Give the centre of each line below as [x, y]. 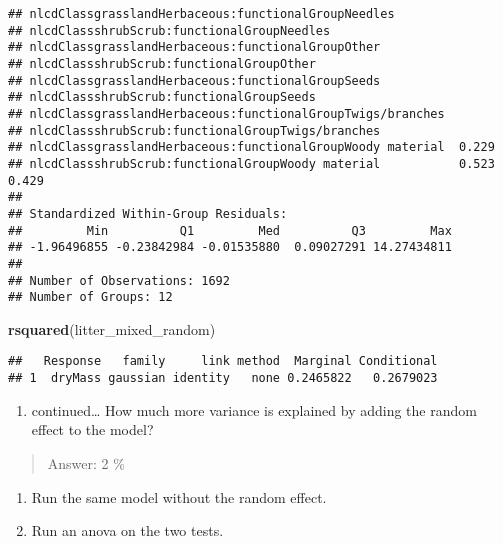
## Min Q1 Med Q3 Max [230, 230]
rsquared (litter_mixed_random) [112, 328]
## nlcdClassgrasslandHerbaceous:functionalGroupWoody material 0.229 [251, 147]
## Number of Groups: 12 [90, 297]
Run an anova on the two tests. [127, 530]
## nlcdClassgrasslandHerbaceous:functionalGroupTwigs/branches [226, 113]
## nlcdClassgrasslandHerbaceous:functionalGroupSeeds [194, 80]
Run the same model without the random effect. [179, 496]
